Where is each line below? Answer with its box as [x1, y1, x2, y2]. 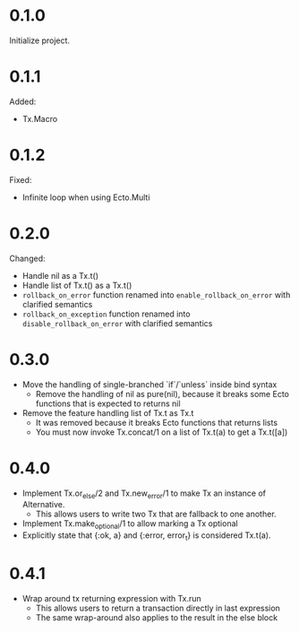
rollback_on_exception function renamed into [21, 308, 191, 319]
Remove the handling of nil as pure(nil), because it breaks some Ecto [35, 388, 289, 399]
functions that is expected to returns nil [35, 398, 181, 409]
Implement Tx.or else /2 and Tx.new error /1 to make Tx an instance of [21, 488, 267, 500]
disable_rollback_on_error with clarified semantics [21, 317, 213, 328]
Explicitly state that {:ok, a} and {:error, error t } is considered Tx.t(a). [21, 530, 271, 543]
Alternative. [21, 499, 65, 510]
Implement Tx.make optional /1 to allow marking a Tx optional [21, 518, 239, 532]
